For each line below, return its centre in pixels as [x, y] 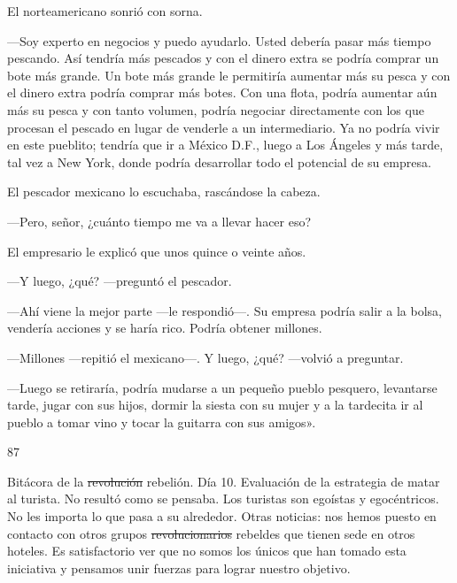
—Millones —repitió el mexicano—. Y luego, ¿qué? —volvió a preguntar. [205, 357]
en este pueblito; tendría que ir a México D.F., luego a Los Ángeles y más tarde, [225, 145]
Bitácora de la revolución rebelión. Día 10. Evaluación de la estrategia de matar [224, 481]
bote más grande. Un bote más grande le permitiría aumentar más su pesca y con [229, 75]
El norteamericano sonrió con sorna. [105, 11]
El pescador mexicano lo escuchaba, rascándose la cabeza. [164, 192]
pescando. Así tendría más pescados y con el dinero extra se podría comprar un [223, 58]
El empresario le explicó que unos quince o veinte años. [157, 251]
